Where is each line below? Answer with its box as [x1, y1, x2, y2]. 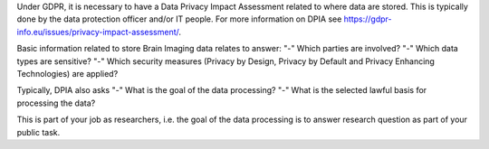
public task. [16, 126, 61, 137]
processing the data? [16, 98, 96, 108]
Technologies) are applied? [16, 68, 119, 79]
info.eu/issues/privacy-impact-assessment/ [16, 26, 179, 37]
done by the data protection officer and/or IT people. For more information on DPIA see [16, 14, 342, 24]
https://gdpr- [343, 14, 392, 24]
